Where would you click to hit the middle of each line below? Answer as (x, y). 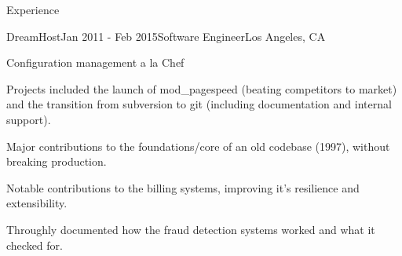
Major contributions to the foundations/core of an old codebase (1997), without (198, 146)
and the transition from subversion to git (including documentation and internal (199, 104)
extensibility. (37, 203)
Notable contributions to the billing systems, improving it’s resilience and (183, 187)
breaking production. (57, 161)
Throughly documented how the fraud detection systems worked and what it (191, 229)
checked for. (35, 245)
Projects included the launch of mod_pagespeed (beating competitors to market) (202, 88)
